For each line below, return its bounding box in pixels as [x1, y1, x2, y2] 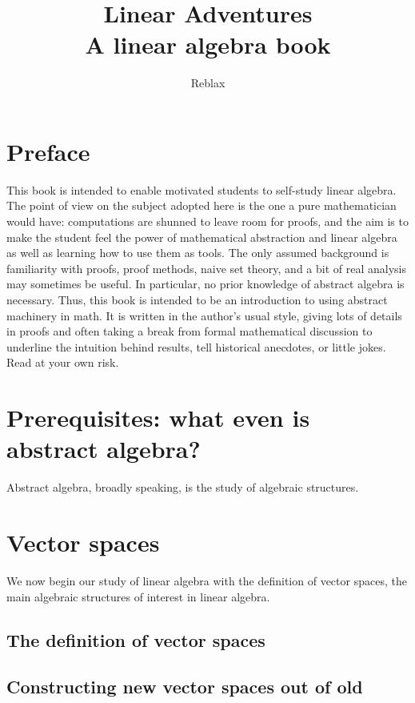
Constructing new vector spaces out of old [6, 674, 363, 699]
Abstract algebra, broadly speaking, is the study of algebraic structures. [6, 479, 359, 496]
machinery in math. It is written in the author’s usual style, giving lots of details [6, 307, 402, 323]
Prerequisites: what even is [6, 401, 310, 434]
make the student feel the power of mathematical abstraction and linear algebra [6, 228, 397, 245]
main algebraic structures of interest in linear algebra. [6, 588, 270, 605]
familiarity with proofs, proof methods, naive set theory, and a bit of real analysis [6, 259, 406, 276]
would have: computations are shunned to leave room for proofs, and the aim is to [6, 213, 409, 230]
